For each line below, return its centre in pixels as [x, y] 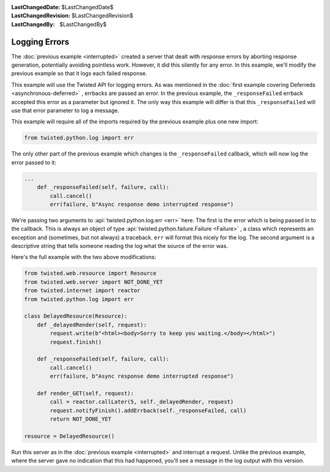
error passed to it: [34, 162]
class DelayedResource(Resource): [76, 316]
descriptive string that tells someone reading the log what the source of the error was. [120, 246]
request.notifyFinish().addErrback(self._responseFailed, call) [148, 410]
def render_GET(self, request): [86, 393]
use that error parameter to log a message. [65, 111]
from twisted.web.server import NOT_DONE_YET [94, 282]
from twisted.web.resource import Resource [90, 273]
